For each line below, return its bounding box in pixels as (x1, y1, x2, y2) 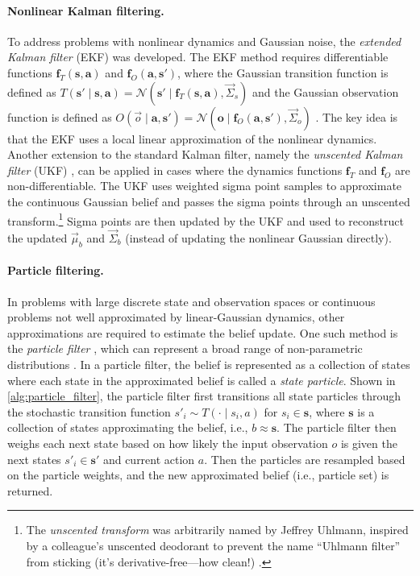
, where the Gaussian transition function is (177, 64, 389, 81)
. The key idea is (315, 108, 398, 125)
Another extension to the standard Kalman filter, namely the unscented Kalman (7, 146, 403, 163)
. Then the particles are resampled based (204, 450, 405, 467)
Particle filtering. (7, 262, 104, 279)
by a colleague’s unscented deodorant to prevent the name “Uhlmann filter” (26, 537, 401, 553)
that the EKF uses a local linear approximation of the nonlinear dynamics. (7, 130, 377, 147)
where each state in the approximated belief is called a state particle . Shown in (7, 371, 396, 388)
